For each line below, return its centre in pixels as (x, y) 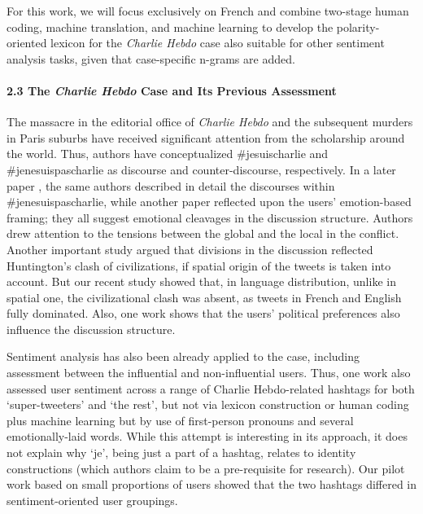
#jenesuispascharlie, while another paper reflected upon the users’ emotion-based (209, 202)
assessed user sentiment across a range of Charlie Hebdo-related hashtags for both (211, 388)
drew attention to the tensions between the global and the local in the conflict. (203, 233)
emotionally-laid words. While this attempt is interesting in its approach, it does (207, 436)
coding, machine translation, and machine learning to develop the (170, 26)
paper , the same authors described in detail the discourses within (171, 185)
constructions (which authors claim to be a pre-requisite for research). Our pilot (206, 468)
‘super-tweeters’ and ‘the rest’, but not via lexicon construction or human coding (208, 404)
